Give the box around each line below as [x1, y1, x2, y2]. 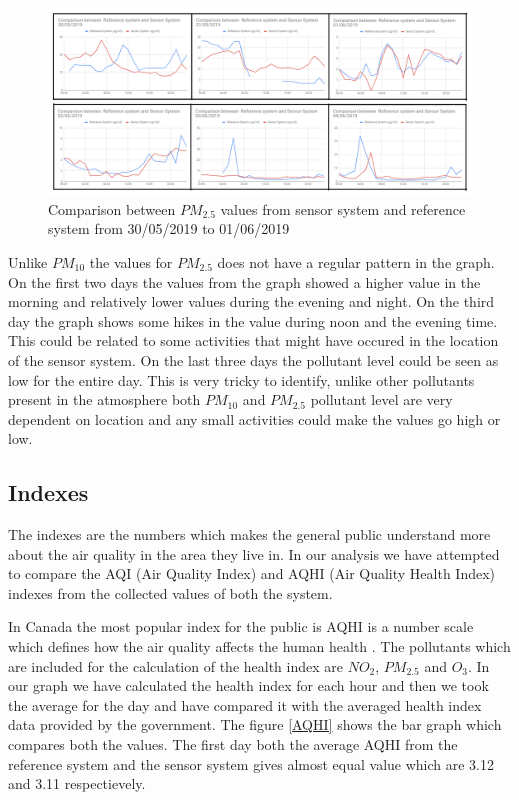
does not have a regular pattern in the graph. [217, 251, 495, 272]
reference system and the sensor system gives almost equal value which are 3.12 [8, 753, 495, 774]
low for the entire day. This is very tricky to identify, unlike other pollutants [8, 369, 475, 390]
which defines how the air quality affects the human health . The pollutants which [8, 636, 511, 657]
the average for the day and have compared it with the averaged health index [8, 694, 482, 715]
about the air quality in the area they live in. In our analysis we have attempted [8, 543, 500, 564]
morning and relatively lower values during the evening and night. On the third [8, 291, 495, 312]
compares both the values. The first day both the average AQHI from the [8, 734, 458, 755]
